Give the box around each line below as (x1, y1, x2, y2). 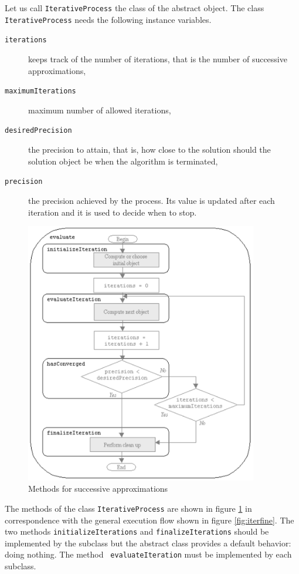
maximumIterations (5, 87, 76, 96)
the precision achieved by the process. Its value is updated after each (28, 194, 275, 206)
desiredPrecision (5, 126, 72, 135)
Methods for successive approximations (28, 482, 168, 495)
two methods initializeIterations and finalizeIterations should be (5, 525, 269, 538)
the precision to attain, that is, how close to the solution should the (28, 143, 271, 156)
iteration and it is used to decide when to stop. (28, 206, 197, 218)
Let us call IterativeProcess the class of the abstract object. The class (5, 2, 264, 14)
